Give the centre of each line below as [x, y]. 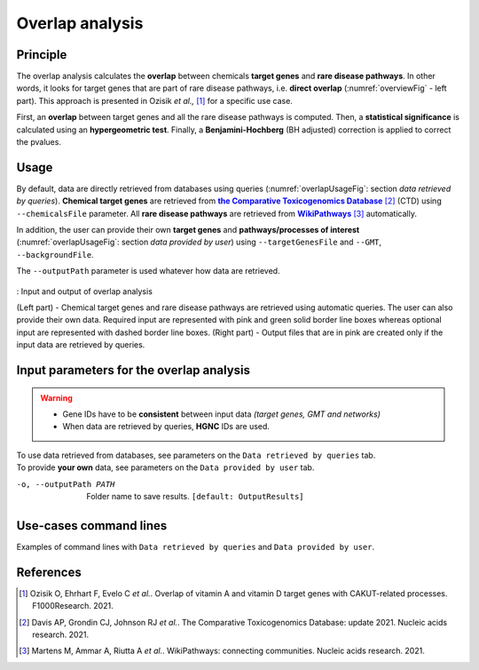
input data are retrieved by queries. [81, 345]
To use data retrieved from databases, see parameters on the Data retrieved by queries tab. [196, 455]
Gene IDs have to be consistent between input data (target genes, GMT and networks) [222, 414]
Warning [56, 398]
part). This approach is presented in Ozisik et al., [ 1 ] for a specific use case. [154, 100]
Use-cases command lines [92, 526]
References [49, 572]
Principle [42, 55]
